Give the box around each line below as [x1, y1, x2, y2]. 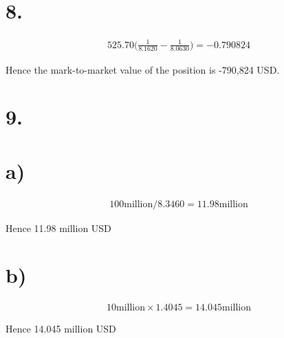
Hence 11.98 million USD [6, 220, 111, 235]
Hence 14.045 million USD [6, 321, 116, 336]
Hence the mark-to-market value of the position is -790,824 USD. [6, 62, 280, 76]
